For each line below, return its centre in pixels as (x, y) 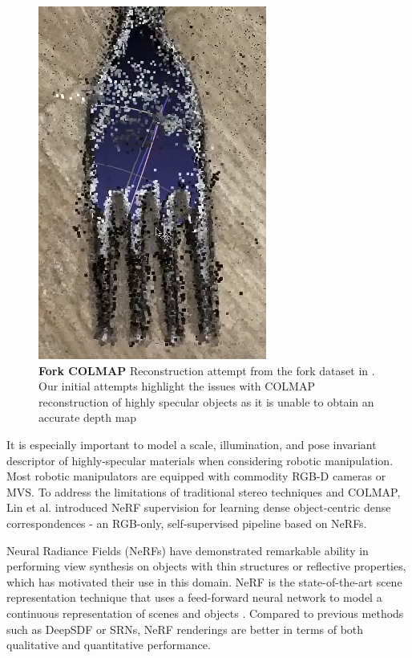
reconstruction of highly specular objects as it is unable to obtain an (206, 401)
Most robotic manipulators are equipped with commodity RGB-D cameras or (196, 476)
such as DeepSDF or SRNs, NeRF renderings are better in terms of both (185, 629)
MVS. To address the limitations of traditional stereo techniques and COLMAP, (204, 491)
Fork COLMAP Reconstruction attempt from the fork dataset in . (207, 370)
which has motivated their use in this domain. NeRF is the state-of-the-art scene (204, 581)
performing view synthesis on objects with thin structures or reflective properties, (206, 566)
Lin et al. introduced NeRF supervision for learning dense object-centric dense (199, 507)
